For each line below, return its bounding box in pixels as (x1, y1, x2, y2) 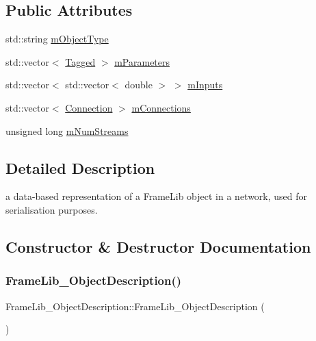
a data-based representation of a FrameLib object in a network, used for (5, 189, 308, 203)
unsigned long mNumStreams (5, 123, 129, 138)
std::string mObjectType (5, 31, 109, 46)
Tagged (65, 54, 96, 68)
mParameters (114, 54, 170, 68)
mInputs (187, 77, 223, 92)
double (124, 77, 153, 92)
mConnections (131, 100, 191, 114)
